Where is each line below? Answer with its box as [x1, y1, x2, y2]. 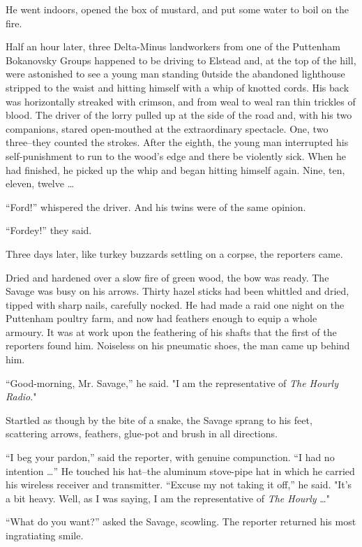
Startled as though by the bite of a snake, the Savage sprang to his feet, [6, 412, 312, 427]
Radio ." [6, 389, 37, 404]
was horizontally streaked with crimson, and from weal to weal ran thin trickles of [6, 94, 356, 108]
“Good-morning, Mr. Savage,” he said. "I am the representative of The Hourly [6, 375, 338, 390]
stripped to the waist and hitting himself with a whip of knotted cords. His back [6, 80, 349, 94]
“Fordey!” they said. [6, 223, 92, 238]
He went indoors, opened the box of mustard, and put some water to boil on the [6, 2, 349, 16]
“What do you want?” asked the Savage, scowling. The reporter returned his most [6, 514, 356, 529]
